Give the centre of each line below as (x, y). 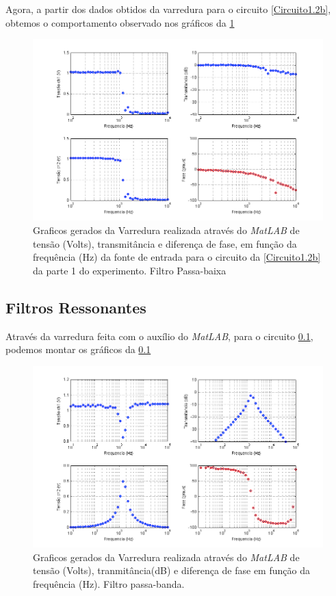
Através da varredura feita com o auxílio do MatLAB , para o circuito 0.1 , (159, 336)
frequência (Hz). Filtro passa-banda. (109, 583)
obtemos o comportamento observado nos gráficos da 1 (120, 22)
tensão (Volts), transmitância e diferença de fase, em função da (165, 243)
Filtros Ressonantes (76, 307)
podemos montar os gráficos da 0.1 (78, 349)
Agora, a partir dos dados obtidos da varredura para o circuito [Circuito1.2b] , (168, 9)
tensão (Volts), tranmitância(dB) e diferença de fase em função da (171, 570)
